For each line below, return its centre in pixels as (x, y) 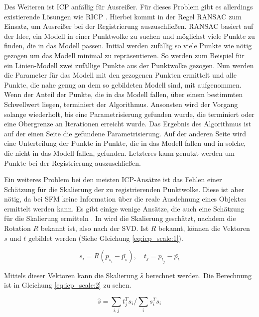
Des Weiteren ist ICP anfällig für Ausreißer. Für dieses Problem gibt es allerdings (129, 6)
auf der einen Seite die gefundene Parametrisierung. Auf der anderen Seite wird (125, 133)
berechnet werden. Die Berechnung (198, 275)
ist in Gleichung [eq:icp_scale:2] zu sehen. (68, 285)
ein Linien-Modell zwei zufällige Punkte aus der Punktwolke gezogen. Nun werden (129, 65)
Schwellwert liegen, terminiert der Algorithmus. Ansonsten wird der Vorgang (121, 104)
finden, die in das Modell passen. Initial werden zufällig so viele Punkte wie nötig (128, 46)
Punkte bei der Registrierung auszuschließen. (72, 162)
